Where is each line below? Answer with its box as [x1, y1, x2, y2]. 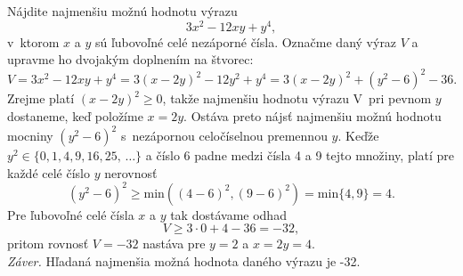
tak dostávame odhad [170, 205, 287, 223]
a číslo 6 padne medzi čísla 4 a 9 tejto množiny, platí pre [145, 146, 455, 165]
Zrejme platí [7, 89, 75, 108]
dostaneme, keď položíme [7, 106, 143, 125]
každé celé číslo [7, 163, 90, 182]
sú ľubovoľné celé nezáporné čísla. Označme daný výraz [94, 32, 397, 51]
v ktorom [7, 32, 60, 51]
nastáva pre [142, 234, 206, 253]
